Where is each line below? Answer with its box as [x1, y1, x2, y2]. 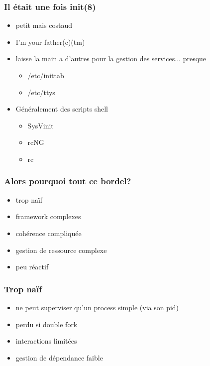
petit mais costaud [15, 20, 73, 30]
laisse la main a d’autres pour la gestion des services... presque [15, 53, 207, 64]
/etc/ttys [27, 87, 55, 97]
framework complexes [15, 211, 81, 222]
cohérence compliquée [15, 228, 82, 238]
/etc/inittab [27, 70, 64, 80]
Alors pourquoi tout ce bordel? [4, 175, 131, 187]
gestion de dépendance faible [15, 352, 103, 363]
